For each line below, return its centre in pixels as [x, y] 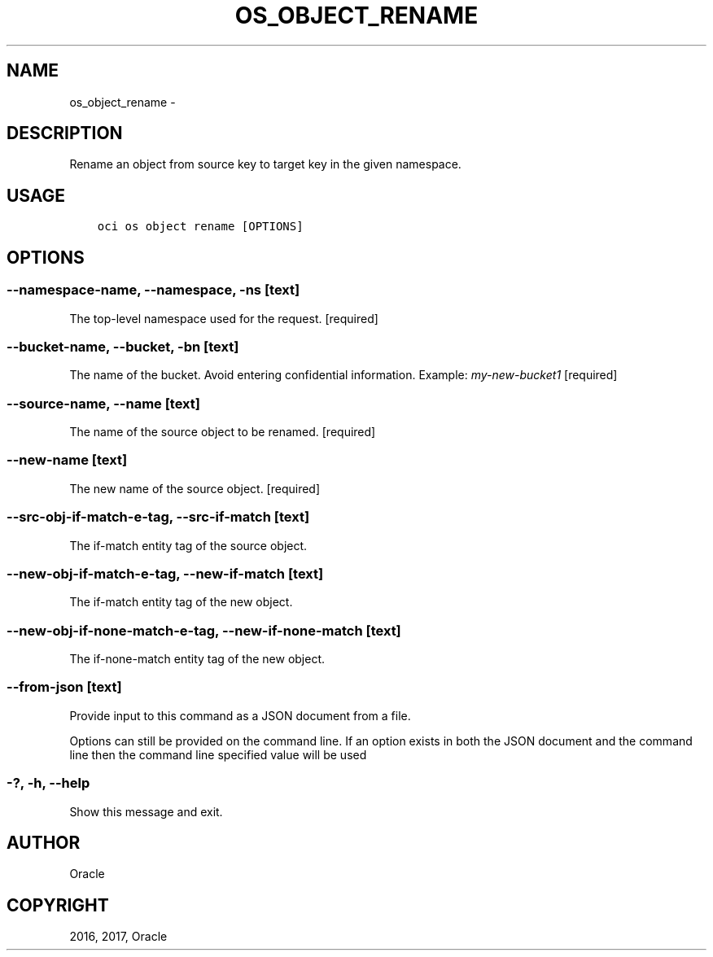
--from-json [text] [64, 687]
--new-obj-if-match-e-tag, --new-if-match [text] [165, 573]
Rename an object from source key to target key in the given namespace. [265, 164]
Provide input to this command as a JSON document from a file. [240, 715]
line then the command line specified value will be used [218, 754]
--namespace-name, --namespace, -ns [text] [153, 290]
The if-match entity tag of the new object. [181, 602]
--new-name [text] [67, 460]
